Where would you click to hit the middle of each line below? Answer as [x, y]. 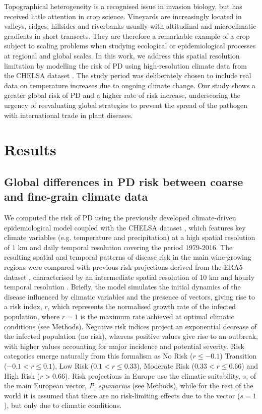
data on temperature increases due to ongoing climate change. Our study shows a [130, 85]
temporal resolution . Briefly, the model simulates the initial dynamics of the [122, 287]
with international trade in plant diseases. [69, 115]
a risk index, [23, 306]
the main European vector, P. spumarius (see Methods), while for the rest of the [129, 386]
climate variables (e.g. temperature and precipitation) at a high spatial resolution [130, 237]
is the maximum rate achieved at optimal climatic [157, 316]
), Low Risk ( [73, 366]
